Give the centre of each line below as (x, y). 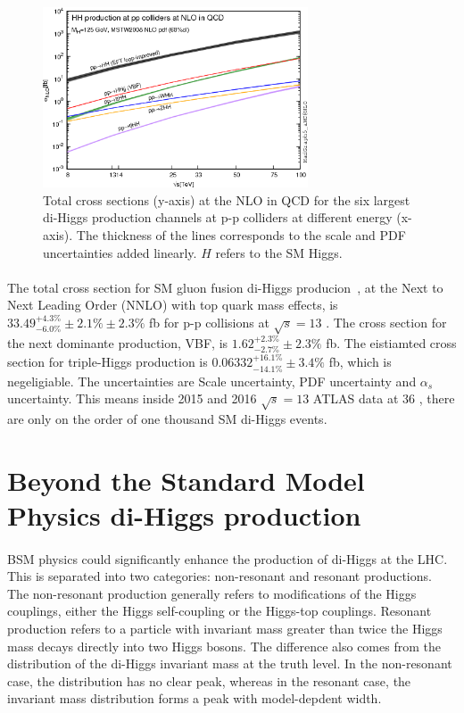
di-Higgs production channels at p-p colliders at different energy (218, 217)
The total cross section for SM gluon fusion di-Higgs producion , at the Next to (225, 287)
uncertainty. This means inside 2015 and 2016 (132, 398)
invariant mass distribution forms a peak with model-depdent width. (195, 698)
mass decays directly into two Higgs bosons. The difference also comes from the (224, 646)
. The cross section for (386, 322)
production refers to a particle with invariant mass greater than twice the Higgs (225, 628)
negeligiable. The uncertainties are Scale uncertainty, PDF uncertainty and (212, 381)
